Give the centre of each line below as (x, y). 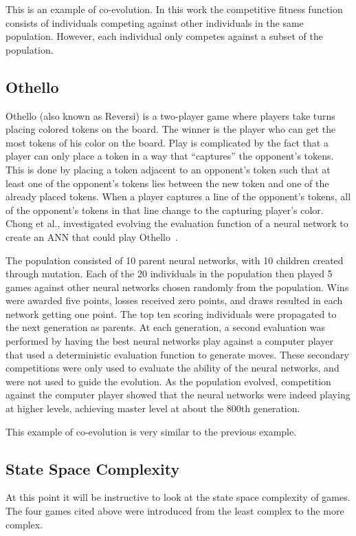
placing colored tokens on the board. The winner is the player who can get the (171, 129)
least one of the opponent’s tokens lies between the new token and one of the (167, 183)
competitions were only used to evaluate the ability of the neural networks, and (173, 368)
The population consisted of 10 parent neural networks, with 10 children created (175, 260)
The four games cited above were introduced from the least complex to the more (175, 511)
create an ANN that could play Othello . (92, 236)
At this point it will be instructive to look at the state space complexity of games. (178, 497)
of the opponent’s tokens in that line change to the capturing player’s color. (165, 210)
